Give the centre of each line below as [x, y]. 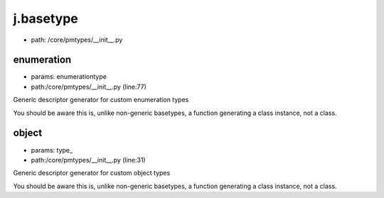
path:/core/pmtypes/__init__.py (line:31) [88, 160]
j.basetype [46, 18]
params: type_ [52, 150]
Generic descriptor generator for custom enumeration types [101, 100]
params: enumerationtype [69, 77]
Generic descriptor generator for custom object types [92, 173]
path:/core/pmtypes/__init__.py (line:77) [89, 87]
